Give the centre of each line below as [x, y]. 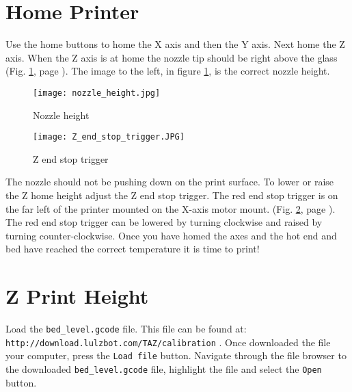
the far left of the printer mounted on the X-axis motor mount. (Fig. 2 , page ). [171, 208]
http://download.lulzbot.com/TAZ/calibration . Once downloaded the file [168, 342]
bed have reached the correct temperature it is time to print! [133, 249]
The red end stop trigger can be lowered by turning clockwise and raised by [164, 222]
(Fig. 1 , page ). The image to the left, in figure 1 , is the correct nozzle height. [168, 71]
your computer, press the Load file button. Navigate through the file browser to [176, 355]
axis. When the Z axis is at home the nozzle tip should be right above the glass [172, 57]
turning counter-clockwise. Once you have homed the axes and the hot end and [171, 235]
